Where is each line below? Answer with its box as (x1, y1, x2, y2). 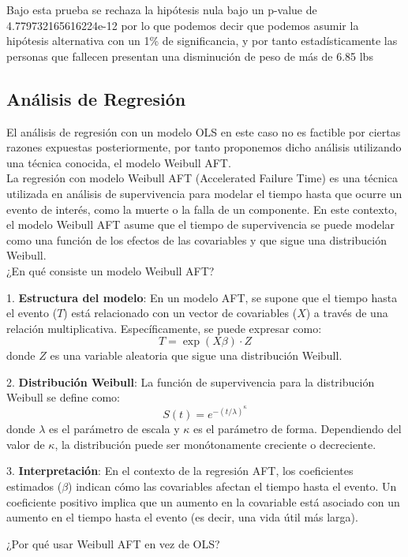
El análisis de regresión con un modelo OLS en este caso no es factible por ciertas (6, 123, 401, 140)
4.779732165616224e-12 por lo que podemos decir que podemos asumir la (6, 17, 359, 33)
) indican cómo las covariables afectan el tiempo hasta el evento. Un (68, 477, 397, 494)
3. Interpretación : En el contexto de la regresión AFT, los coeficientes (6, 462, 354, 479)
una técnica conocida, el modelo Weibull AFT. (6, 154, 231, 170)
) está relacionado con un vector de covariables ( (63, 305, 298, 321)
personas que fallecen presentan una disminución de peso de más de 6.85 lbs (6, 47, 373, 64)
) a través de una (305, 305, 388, 321)
